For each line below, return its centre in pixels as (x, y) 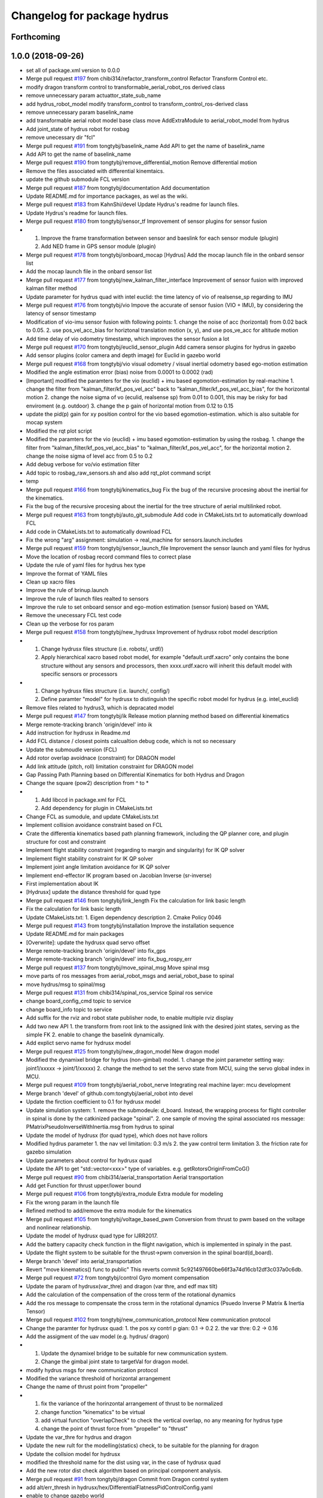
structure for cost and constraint (66, 842)
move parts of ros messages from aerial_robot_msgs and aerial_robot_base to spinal (130, 976)
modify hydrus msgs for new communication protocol (92, 1370)
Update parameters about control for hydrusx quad (89, 1160)
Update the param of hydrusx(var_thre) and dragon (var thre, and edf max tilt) (122, 1286)
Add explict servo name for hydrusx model (78, 1043)
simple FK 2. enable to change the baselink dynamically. (95, 1035)
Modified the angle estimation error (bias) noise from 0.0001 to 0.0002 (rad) (120, 372)
